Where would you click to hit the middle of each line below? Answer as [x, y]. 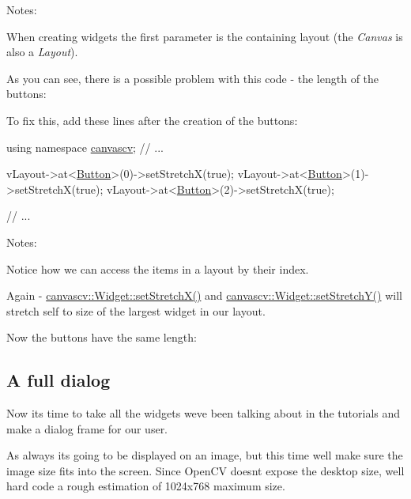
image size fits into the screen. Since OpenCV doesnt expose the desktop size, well [205, 470]
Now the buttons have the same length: [102, 337]
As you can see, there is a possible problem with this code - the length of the [193, 78]
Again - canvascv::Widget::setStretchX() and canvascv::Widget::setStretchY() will [204, 295]
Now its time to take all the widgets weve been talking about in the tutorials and [204, 413]
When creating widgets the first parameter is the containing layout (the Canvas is [205, 36]
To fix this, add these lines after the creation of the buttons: [152, 120]
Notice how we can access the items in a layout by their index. [158, 268]
